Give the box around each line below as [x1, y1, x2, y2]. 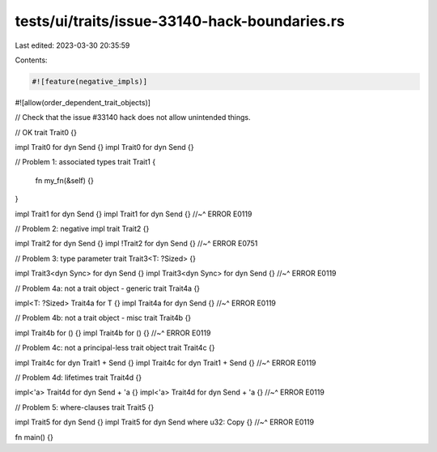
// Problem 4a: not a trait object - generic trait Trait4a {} [15, 284, 201, 293]
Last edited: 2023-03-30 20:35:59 [15, 41, 130, 50]
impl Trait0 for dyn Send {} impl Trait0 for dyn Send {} [15, 143, 194, 152]
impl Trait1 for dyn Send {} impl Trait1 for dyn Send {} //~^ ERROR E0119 [15, 209, 252, 219]
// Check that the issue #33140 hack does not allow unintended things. [15, 113, 251, 122]
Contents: [15, 55, 48, 65]
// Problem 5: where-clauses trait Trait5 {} [15, 402, 155, 412]
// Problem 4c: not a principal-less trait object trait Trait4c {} [15, 343, 215, 352]
